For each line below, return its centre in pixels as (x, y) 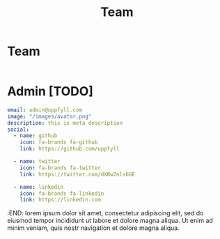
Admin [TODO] (50, 92)
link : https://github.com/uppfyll (70, 149)
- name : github (36, 136)
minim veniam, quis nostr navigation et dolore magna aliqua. (93, 228)
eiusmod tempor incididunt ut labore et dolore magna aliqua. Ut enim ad (110, 221)
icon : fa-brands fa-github (59, 142)
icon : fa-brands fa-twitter (60, 168)
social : (18, 130)
